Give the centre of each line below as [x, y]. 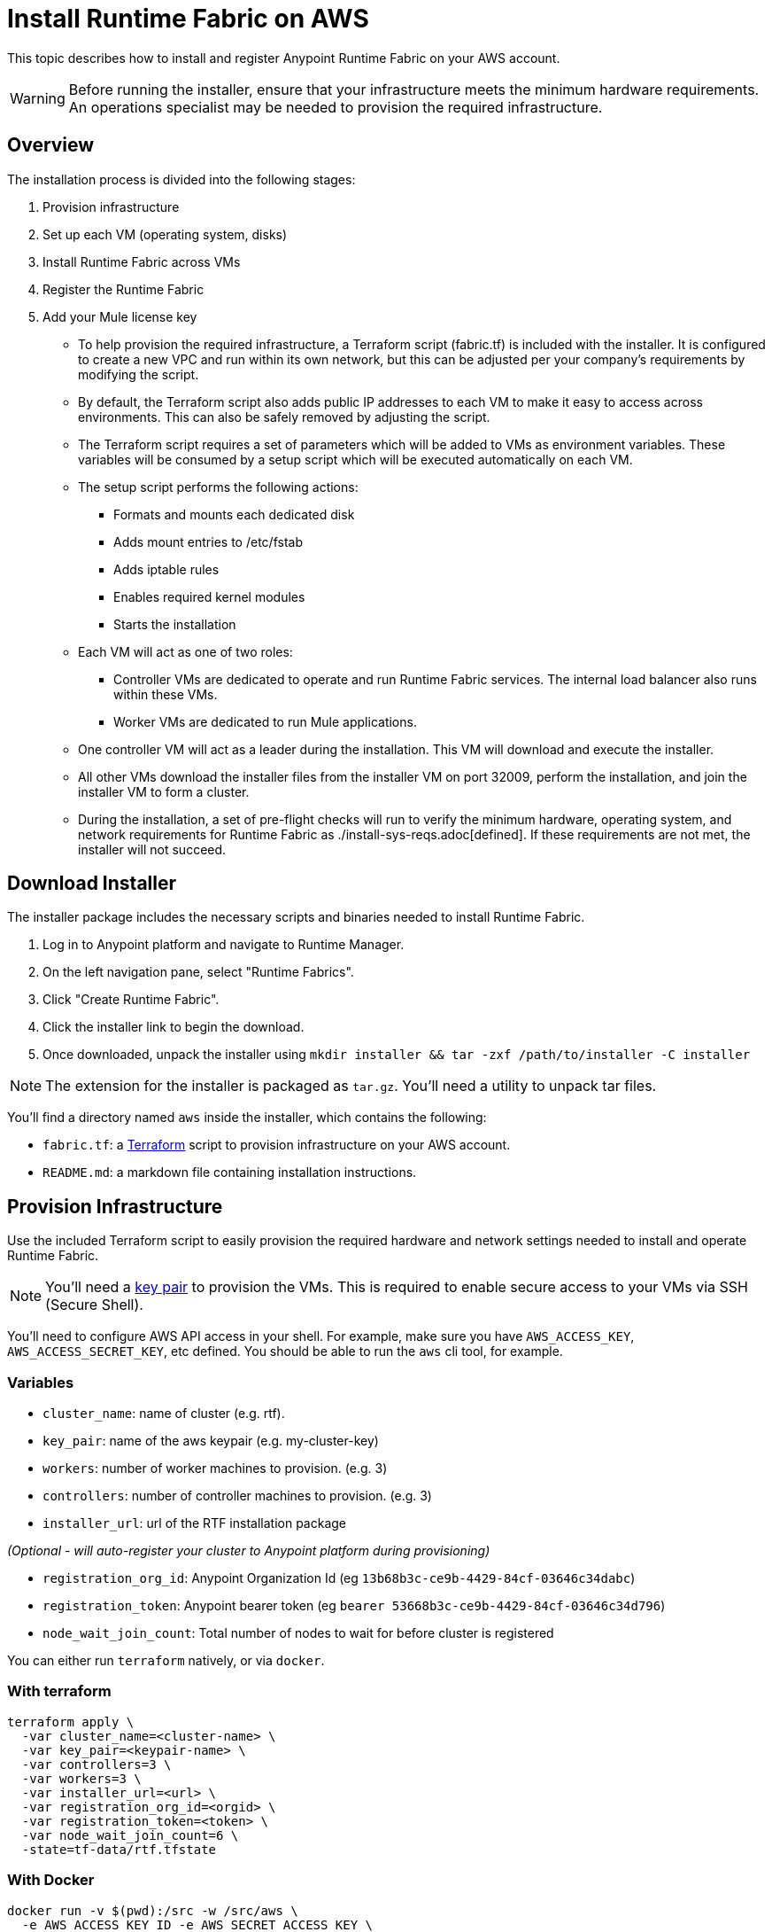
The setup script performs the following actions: [218, 487]
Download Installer [92, 884]
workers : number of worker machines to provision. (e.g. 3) [215, 1468]
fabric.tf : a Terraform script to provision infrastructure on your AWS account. [277, 1145]
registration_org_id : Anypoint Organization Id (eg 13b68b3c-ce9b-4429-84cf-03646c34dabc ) [339, 1578]
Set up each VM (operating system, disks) [165, 234]
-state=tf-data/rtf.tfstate [119, 1849]
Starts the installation [175, 624]
